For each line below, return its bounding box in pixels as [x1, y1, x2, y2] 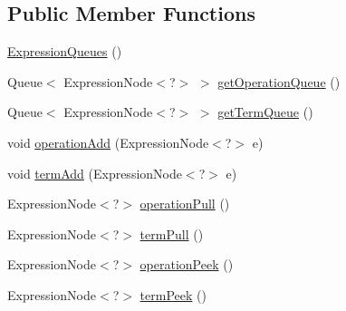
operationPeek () [139, 255, 234, 274]
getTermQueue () [217, 102, 313, 121]
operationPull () [139, 194, 230, 213]
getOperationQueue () [217, 72, 341, 91]
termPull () [139, 224, 204, 243]
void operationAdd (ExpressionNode [7, 132, 209, 151]
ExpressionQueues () [7, 42, 122, 61]
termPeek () [139, 285, 207, 304]
